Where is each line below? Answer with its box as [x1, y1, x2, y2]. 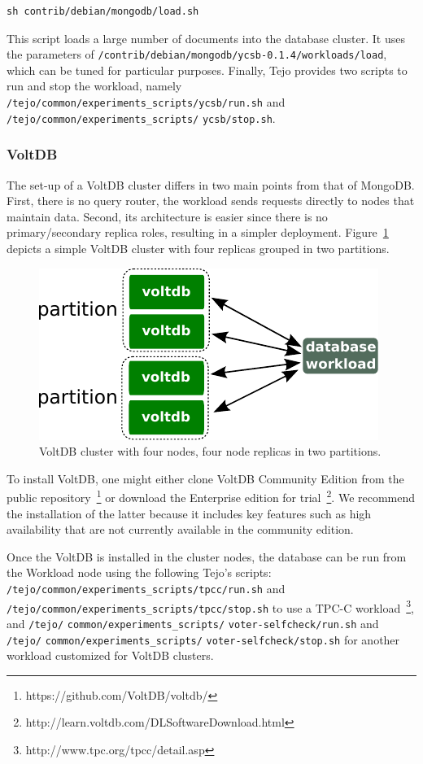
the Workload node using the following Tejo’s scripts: [7, 564, 272, 581]
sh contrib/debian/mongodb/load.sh [7, 6, 199, 17]
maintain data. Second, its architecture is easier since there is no [7, 207, 328, 225]
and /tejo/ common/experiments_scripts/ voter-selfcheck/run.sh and [7, 614, 379, 631]
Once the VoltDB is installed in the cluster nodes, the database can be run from [7, 548, 407, 565]
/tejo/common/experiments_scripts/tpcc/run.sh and [7, 579, 286, 596]
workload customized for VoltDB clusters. [7, 647, 214, 664]
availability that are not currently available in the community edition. [7, 521, 354, 538]
